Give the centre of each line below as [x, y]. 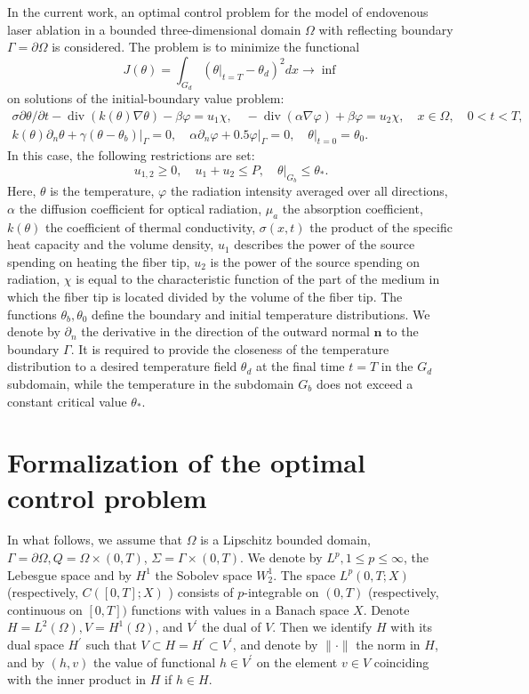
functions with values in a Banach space [240, 609]
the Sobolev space [204, 574]
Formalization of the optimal [186, 462]
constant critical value [67, 401]
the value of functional [154, 662]
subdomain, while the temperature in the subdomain [151, 383]
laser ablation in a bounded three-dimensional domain [154, 29]
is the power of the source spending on [315, 261]
